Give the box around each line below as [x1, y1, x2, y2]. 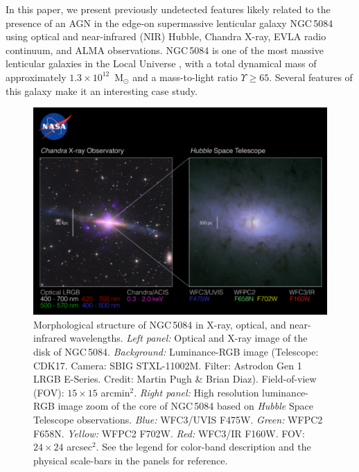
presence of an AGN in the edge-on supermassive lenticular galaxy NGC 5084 [6, 15, 333, 30]
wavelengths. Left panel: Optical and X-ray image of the [69, 331, 308, 345]
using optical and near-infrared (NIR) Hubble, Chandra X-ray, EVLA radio [6, 29, 326, 44]
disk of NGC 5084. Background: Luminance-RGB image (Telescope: [33, 344, 319, 358]
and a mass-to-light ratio [132, 69, 238, 84]
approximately [6, 69, 67, 84]
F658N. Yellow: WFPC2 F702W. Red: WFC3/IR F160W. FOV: [33, 426, 305, 440]
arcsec [67, 439, 92, 454]
